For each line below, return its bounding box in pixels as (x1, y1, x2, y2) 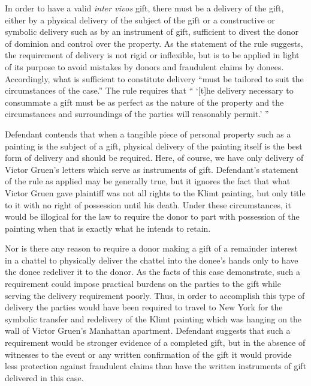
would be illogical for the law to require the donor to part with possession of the (5, 210, 300, 223)
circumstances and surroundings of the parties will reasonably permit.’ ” (5, 107, 269, 120)
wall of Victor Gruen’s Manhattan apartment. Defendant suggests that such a (5, 324, 291, 337)
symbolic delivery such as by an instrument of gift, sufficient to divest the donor (5, 25, 299, 38)
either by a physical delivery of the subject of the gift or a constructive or (5, 13, 275, 26)
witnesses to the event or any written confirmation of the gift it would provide (5, 348, 292, 360)
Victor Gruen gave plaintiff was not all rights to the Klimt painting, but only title (5, 186, 306, 199)
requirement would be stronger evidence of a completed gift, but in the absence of (5, 336, 306, 349)
